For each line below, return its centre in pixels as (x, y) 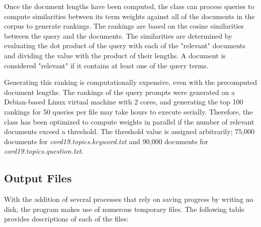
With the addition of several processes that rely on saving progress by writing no (129, 199)
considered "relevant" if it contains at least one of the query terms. (106, 65)
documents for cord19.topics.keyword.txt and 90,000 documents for (106, 141)
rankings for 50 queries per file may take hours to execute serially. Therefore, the (128, 111)
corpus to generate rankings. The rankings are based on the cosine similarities (124, 26)
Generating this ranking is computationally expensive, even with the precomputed (130, 82)
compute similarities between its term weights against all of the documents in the (129, 16)
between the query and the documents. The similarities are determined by (118, 35)
